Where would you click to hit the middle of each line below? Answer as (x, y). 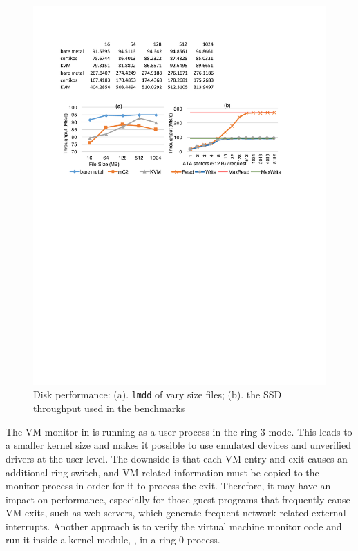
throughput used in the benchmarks (109, 408)
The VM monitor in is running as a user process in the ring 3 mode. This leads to (179, 431)
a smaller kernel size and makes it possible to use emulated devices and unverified (178, 445)
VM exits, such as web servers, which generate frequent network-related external (176, 513)
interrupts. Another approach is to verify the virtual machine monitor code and (174, 526)
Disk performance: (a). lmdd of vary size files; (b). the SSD (158, 394)
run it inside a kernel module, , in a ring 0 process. (113, 540)
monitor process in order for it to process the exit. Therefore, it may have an (168, 486)
